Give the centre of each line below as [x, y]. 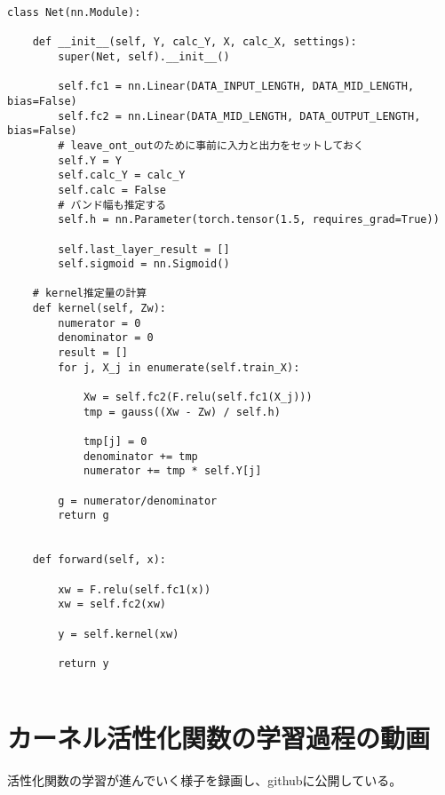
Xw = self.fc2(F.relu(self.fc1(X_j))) [198, 397]
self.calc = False [112, 190]
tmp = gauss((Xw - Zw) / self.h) [182, 412]
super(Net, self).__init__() [144, 56]
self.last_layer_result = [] [144, 249]
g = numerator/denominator [138, 501]
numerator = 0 [99, 323]
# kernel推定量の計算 [90, 294]
